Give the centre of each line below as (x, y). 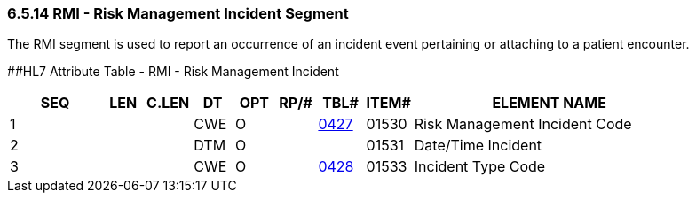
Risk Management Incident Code (523, 124)
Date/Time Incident (478, 146)
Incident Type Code (480, 167)
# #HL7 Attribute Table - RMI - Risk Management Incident (173, 72)
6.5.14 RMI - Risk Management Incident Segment (178, 13)
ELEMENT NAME (549, 103)
